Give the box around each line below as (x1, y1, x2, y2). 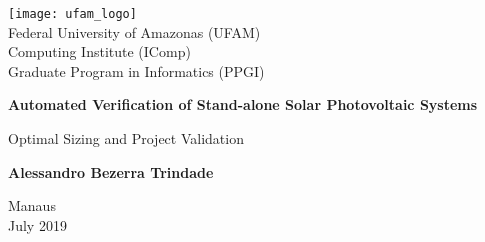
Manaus (8, 195, 56, 216)
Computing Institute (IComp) (8, 41, 191, 62)
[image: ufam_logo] (8, 7, 137, 21)
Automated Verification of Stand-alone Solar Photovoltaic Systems (8, 94, 478, 115)
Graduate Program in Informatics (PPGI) (8, 60, 265, 81)
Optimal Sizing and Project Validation (8, 128, 244, 149)
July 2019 (8, 214, 67, 235)
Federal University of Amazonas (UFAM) (8, 21, 261, 42)
